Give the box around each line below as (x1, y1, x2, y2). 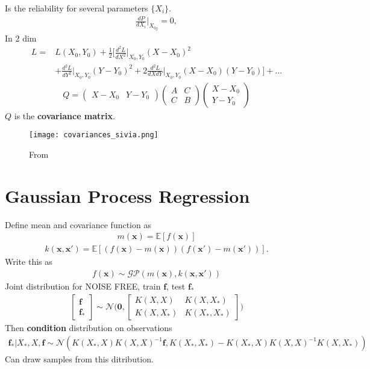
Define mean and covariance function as (5, 218, 151, 231)
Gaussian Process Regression (5, 183, 250, 208)
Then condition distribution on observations (5, 321, 172, 333)
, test (166, 280, 186, 293)
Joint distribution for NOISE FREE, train (5, 280, 161, 293)
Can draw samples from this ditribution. (5, 353, 154, 365)
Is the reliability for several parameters (5, 2, 148, 14)
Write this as (5, 255, 52, 268)
